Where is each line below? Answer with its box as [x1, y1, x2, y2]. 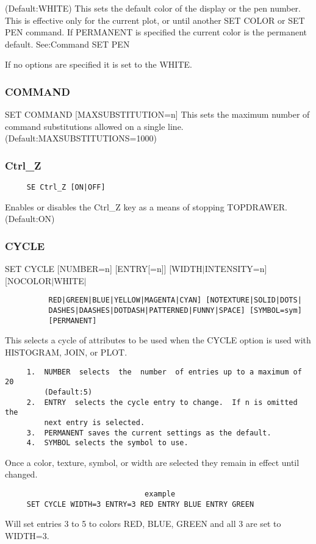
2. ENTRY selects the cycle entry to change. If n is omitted [26, 398, 298, 407]
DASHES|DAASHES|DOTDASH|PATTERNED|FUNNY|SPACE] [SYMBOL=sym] [48, 306, 302, 315]
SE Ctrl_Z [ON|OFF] [26, 183, 106, 192]
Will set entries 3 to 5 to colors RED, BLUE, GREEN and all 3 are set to [5, 517, 281, 530]
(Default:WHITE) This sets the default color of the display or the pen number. [5, 2, 301, 14]
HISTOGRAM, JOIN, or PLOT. [5, 346, 127, 358]
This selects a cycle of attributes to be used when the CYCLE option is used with [5, 334, 311, 346]
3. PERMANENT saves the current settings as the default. [26, 428, 271, 437]
